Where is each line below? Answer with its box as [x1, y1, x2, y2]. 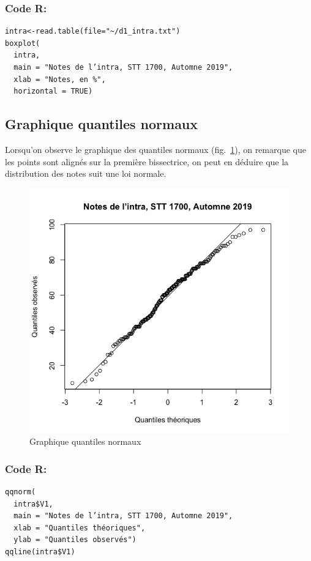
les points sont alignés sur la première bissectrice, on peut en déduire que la [5, 155, 289, 168]
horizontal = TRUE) [13, 87, 93, 96]
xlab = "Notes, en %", [13, 75, 106, 84]
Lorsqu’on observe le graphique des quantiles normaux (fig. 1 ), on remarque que [5, 143, 306, 155]
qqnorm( [5, 487, 36, 496]
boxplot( [5, 39, 40, 48]
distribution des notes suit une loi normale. [5, 167, 167, 180]
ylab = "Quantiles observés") [13, 535, 137, 544]
